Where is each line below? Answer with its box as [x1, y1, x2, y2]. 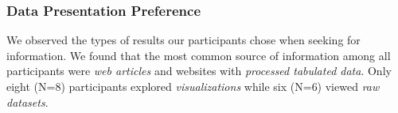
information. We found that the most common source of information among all [6, 47, 391, 63]
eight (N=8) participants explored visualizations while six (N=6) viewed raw [6, 78, 380, 94]
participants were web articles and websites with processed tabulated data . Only [6, 62, 392, 79]
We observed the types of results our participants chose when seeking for [6, 32, 361, 48]
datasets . [6, 93, 49, 110]
